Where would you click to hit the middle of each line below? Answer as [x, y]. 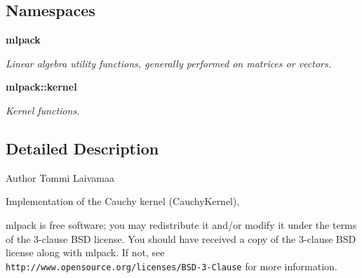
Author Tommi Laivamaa [60, 177]
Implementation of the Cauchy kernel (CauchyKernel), [123, 201]
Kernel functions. [43, 110]
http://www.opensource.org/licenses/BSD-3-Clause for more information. [172, 266]
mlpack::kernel [41, 87]
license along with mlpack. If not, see [85, 252]
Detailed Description [82, 148]
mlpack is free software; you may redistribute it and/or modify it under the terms [181, 224]
